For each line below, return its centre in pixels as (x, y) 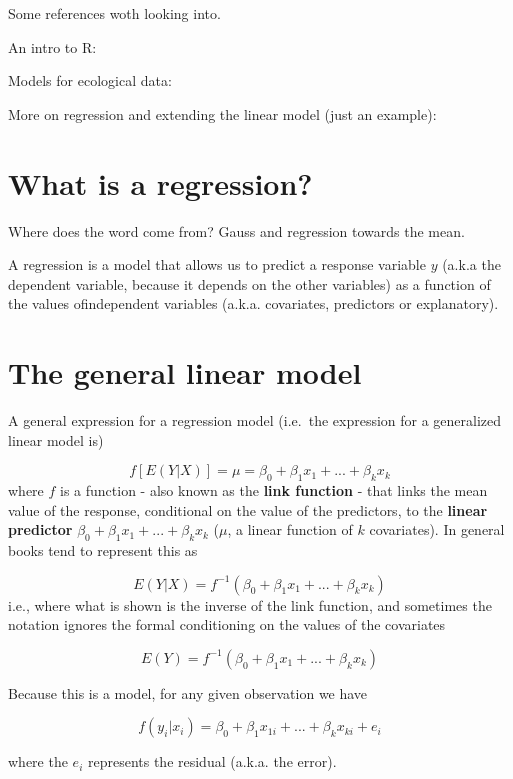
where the (38, 761)
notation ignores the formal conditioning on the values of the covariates (227, 624)
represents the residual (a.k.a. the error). (212, 761)
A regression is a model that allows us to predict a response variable (217, 264)
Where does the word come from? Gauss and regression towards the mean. (236, 230)
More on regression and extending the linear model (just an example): (222, 113)
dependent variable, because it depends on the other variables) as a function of (249, 283)
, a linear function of (290, 529)
